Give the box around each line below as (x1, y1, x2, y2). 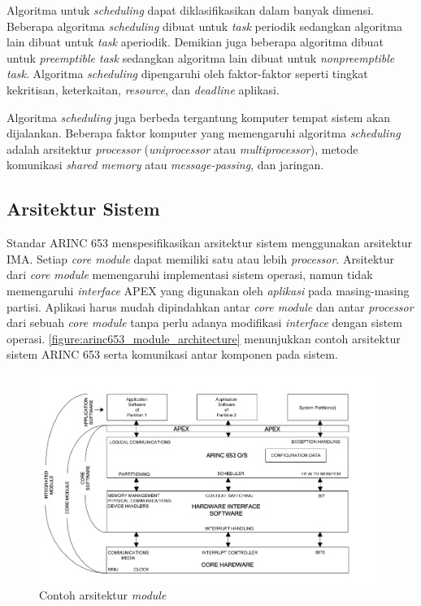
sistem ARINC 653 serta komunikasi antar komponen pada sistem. (7, 346, 338, 363)
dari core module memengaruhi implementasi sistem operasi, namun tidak (7, 266, 373, 283)
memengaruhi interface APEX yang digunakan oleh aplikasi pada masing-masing (7, 281, 410, 299)
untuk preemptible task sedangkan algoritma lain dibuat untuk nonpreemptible (7, 49, 395, 66)
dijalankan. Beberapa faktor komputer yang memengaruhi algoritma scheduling (7, 124, 401, 142)
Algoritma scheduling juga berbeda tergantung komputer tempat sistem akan (7, 108, 391, 125)
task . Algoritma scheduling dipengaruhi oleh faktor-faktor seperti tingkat (7, 65, 368, 82)
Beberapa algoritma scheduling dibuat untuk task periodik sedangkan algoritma (7, 17, 402, 34)
